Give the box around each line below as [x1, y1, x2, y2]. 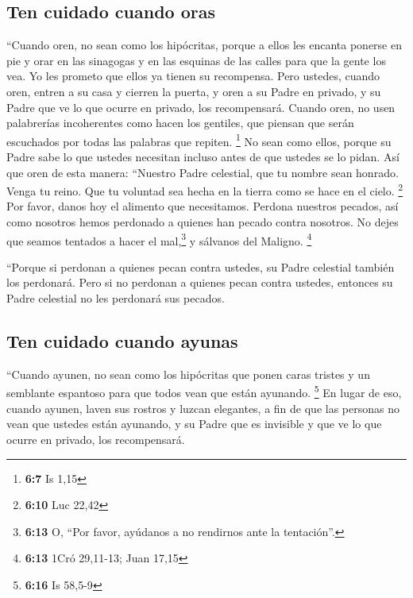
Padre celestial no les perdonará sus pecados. [6, 290, 225, 307]
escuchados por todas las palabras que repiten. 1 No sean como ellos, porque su [6, 130, 392, 149]
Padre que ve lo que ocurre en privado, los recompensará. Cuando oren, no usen [6, 98, 396, 115]
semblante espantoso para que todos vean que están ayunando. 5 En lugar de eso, [6, 382, 402, 401]
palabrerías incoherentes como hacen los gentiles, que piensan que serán [6, 114, 354, 131]
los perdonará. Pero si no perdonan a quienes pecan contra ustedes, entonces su [6, 274, 393, 291]
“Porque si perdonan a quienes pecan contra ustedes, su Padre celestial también [6, 258, 395, 275]
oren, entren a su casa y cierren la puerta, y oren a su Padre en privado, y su [6, 83, 381, 99]
